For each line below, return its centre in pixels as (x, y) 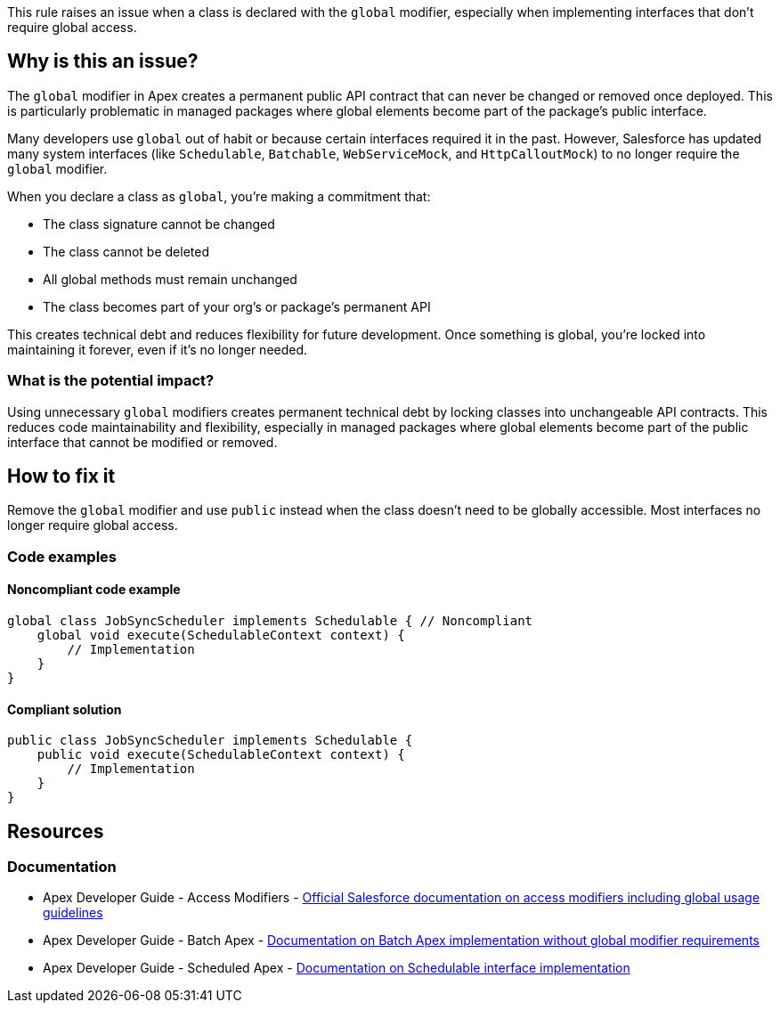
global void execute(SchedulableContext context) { (221, 635)
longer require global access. (93, 525)
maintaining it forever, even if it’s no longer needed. (158, 349)
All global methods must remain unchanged (170, 279)
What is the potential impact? (111, 381)
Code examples (62, 556)
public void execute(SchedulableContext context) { (221, 755)
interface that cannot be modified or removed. (142, 442)
